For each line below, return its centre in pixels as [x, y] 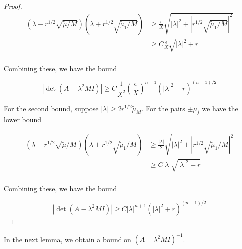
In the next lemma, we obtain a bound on [68, 239]
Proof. [13, 6]
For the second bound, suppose [51, 108]
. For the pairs [163, 108]
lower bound [23, 120]
